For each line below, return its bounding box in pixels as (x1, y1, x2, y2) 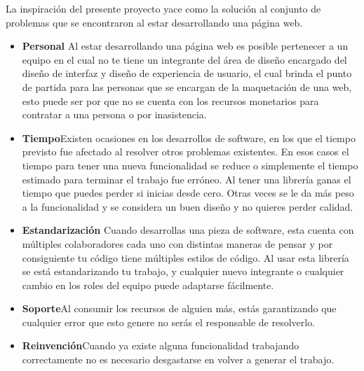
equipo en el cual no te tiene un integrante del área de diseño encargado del (22, 52, 347, 66)
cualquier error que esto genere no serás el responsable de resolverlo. (22, 314, 316, 329)
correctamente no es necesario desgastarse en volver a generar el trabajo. (22, 352, 335, 367)
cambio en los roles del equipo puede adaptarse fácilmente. (22, 277, 274, 292)
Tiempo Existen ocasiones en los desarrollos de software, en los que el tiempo (22, 130, 356, 145)
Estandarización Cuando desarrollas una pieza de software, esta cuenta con (22, 223, 354, 237)
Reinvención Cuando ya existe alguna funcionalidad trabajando (22, 338, 299, 353)
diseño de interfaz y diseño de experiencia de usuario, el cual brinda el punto (22, 66, 352, 80)
